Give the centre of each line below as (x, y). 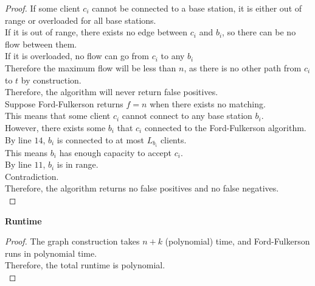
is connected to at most (101, 139)
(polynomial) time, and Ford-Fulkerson (237, 241)
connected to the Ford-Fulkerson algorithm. (225, 127)
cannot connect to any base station (187, 116)
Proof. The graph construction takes (72, 241)
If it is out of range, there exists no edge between (96, 32)
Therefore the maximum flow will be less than (91, 67)
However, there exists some (55, 127)
